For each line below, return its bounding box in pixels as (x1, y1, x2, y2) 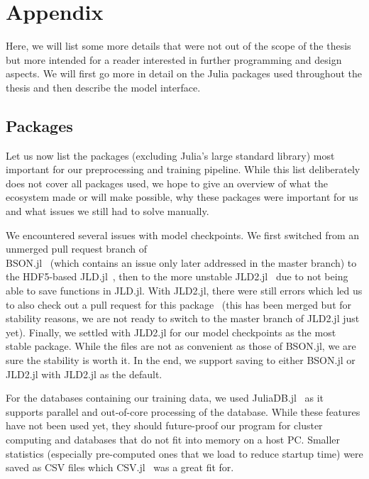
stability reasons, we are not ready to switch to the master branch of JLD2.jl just (6, 311, 360, 326)
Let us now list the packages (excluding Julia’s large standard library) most (6, 148, 335, 163)
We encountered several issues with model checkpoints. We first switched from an (6, 227, 360, 242)
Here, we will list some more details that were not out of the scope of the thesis (6, 38, 351, 53)
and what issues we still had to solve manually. (6, 204, 209, 219)
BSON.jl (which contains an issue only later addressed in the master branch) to (6, 255, 357, 270)
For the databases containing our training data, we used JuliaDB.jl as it (6, 390, 324, 405)
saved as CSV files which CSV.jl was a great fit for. (6, 460, 234, 475)
